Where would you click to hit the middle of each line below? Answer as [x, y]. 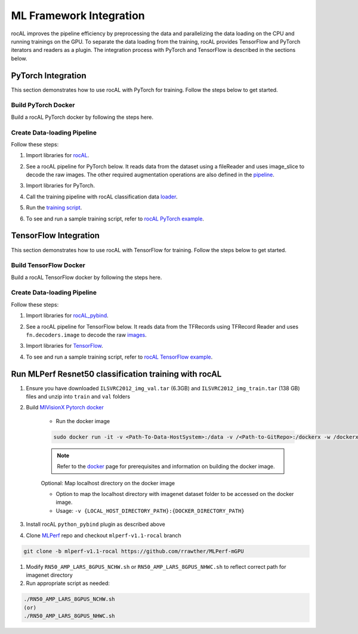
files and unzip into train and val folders [78, 397]
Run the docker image [83, 421]
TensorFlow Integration [55, 236]
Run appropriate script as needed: [68, 583]
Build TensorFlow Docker [48, 265]
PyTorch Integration [49, 76]
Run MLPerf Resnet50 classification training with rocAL [116, 374]
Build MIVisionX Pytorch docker [65, 408]
